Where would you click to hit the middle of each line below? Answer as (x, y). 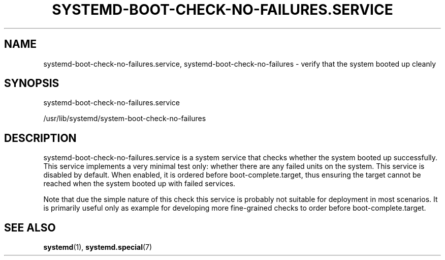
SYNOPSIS (32, 83)
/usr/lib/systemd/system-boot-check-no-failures (125, 119)
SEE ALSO (30, 227)
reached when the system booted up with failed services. (139, 184)
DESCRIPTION (40, 138)
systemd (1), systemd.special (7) (98, 247)
